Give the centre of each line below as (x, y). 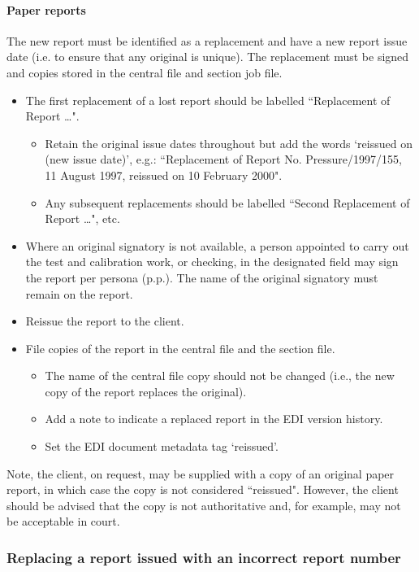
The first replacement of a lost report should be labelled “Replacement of (208, 100)
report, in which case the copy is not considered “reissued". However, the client (203, 489)
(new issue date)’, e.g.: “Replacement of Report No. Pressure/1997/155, (223, 159)
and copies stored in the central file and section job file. (145, 72)
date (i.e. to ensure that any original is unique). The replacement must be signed (208, 57)
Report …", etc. (82, 218)
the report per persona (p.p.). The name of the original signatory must (202, 277)
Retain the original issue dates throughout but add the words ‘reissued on (229, 143)
